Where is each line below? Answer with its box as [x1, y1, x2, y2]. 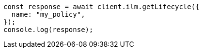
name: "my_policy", [11, 10, 85, 18]
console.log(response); [3, 26, 94, 33]
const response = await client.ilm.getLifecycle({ [3, 3, 200, 10]
